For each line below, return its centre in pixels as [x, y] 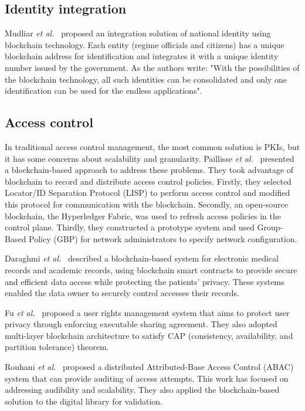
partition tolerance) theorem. [57, 347]
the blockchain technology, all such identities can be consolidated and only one [146, 79]
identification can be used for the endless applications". [104, 91]
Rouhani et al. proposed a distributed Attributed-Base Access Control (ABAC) [149, 367]
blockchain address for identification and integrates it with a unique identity [142, 56]
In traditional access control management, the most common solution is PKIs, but [152, 146]
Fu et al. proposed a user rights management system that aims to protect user [147, 312]
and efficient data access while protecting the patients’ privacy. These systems [145, 281]
